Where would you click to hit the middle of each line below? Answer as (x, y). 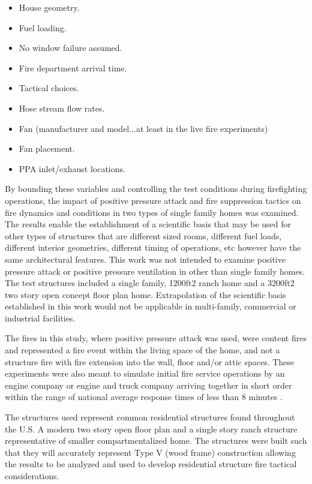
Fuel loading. (43, 27)
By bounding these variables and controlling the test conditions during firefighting (156, 189)
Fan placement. (47, 148)
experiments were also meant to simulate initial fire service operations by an (145, 373)
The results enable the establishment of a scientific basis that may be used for (148, 224)
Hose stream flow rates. (62, 108)
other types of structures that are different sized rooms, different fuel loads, (143, 235)
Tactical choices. (49, 88)
